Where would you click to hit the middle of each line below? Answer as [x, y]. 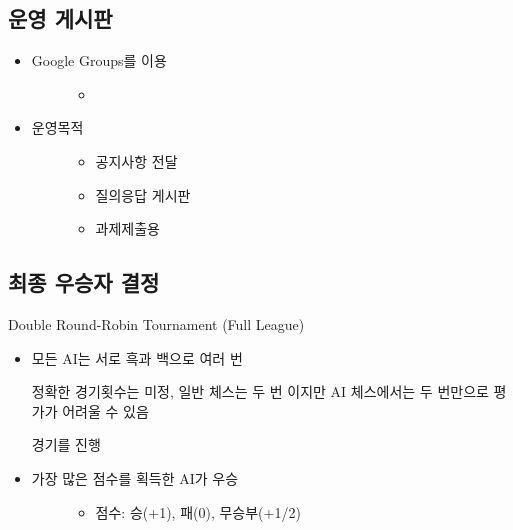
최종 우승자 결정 [84, 282]
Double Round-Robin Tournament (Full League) [156, 323]
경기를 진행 [66, 444]
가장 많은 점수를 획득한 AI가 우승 [135, 477]
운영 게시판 [60, 18]
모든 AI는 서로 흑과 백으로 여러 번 [137, 357]
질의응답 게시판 [143, 194]
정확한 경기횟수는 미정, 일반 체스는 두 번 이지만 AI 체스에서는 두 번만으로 [260, 391]
